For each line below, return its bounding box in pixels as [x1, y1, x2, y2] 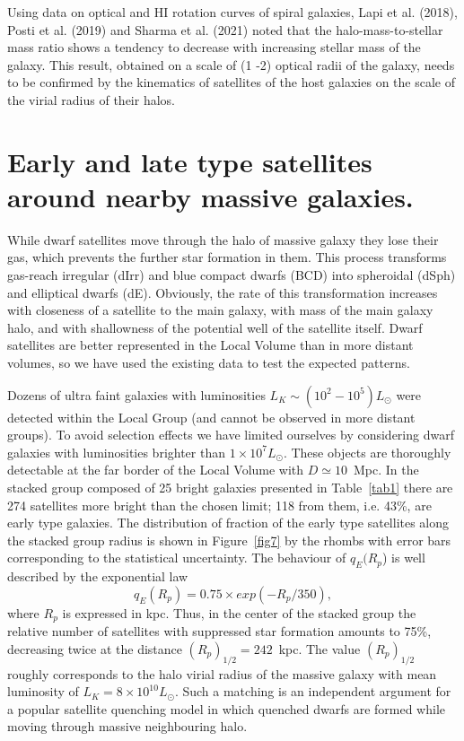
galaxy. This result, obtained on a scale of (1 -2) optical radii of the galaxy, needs [7, 55, 455, 74]
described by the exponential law [7, 567, 188, 586]
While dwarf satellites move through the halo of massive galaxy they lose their [7, 230, 439, 248]
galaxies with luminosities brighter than [7, 442, 225, 461]
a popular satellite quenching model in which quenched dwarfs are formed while [7, 699, 445, 718]
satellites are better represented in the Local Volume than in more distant [7, 336, 414, 354]
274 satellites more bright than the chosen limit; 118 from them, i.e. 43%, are [7, 495, 432, 514]
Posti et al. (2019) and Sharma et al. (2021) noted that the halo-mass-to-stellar [7, 20, 443, 39]
